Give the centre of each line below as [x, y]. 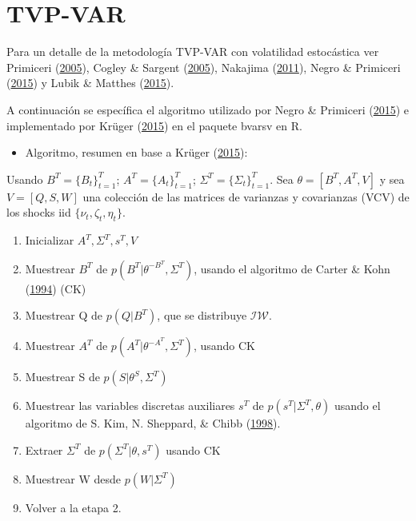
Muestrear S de [62, 377]
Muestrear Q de [64, 315]
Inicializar [50, 240]
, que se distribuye [202, 315]
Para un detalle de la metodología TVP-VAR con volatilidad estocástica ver [193, 52]
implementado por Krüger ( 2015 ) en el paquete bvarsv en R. [154, 125]
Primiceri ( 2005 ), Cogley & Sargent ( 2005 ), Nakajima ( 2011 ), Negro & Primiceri [204, 67]
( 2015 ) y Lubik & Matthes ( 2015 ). [90, 83]
